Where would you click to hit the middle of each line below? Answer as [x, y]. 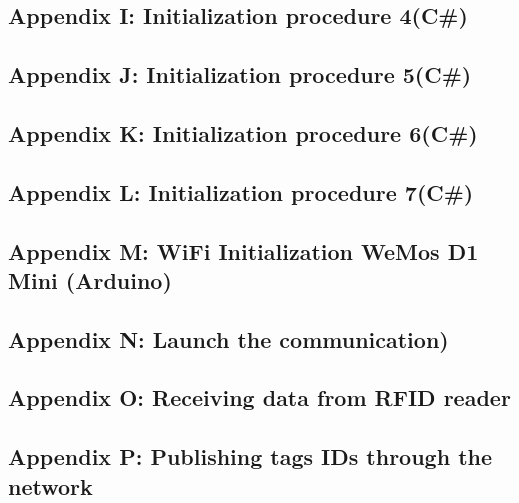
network [50, 485]
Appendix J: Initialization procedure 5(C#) [240, 74]
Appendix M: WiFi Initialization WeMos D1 [243, 250]
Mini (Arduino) [90, 279]
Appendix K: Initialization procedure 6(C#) [243, 132]
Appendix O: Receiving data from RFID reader [259, 397]
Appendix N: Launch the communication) [228, 338]
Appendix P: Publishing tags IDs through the [250, 456]
